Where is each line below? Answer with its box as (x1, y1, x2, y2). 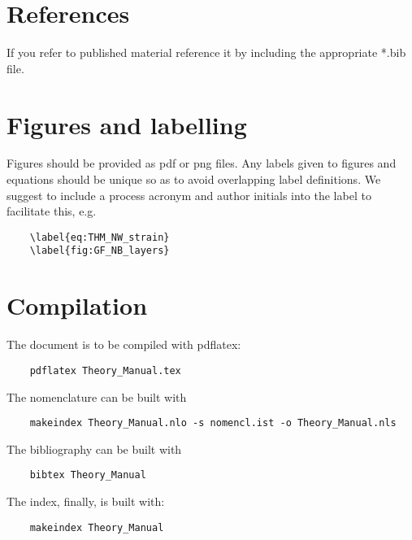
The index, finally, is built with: (7, 493, 165, 509)
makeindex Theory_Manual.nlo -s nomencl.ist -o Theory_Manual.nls (29, 417, 397, 429)
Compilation (7, 289, 148, 322)
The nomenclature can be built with (7, 388, 187, 405)
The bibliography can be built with (7, 440, 182, 457)
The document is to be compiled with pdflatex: (7, 336, 241, 353)
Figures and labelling (7, 107, 247, 141)
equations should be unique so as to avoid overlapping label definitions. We (7, 171, 381, 188)
